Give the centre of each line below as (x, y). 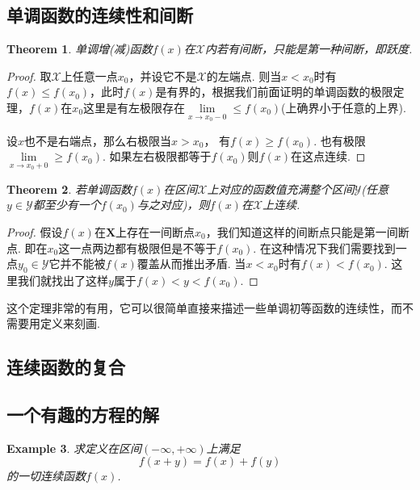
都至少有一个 (67, 205)
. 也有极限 (340, 140)
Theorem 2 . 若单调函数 (69, 188)
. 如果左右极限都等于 (157, 156)
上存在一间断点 (155, 232)
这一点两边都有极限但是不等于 (138, 247)
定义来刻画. (70, 323)
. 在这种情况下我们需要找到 (324, 247)
